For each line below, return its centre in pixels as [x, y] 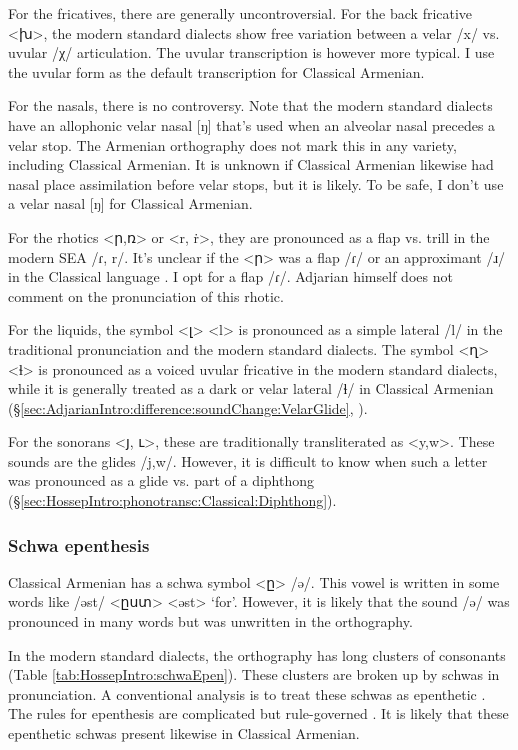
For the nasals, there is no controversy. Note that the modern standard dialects [250, 105]
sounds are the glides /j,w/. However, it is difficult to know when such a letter [248, 460]
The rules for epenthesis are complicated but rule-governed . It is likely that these [258, 713]
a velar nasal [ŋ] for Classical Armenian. [130, 203]
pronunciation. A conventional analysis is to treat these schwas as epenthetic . [247, 693]
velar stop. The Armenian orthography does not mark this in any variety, [232, 144]
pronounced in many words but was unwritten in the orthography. [210, 621]
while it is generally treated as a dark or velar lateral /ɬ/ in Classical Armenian [251, 388]
